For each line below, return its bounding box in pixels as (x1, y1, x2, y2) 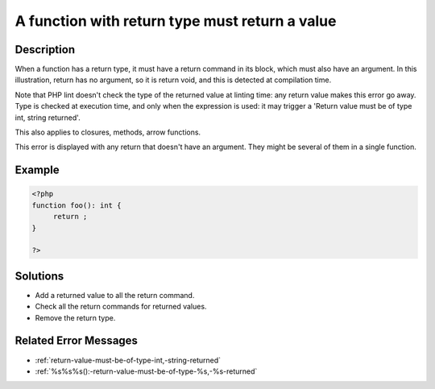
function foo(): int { (31, 201, 122, 209)
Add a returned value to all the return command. (35, 290, 195, 300)
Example (14, 163, 60, 177)
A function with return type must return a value (14, 12, 337, 30)
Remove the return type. (35, 312, 116, 322)
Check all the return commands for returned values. (35, 302, 207, 312)
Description (14, 43, 76, 56)
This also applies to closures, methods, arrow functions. (14, 127, 201, 137)
